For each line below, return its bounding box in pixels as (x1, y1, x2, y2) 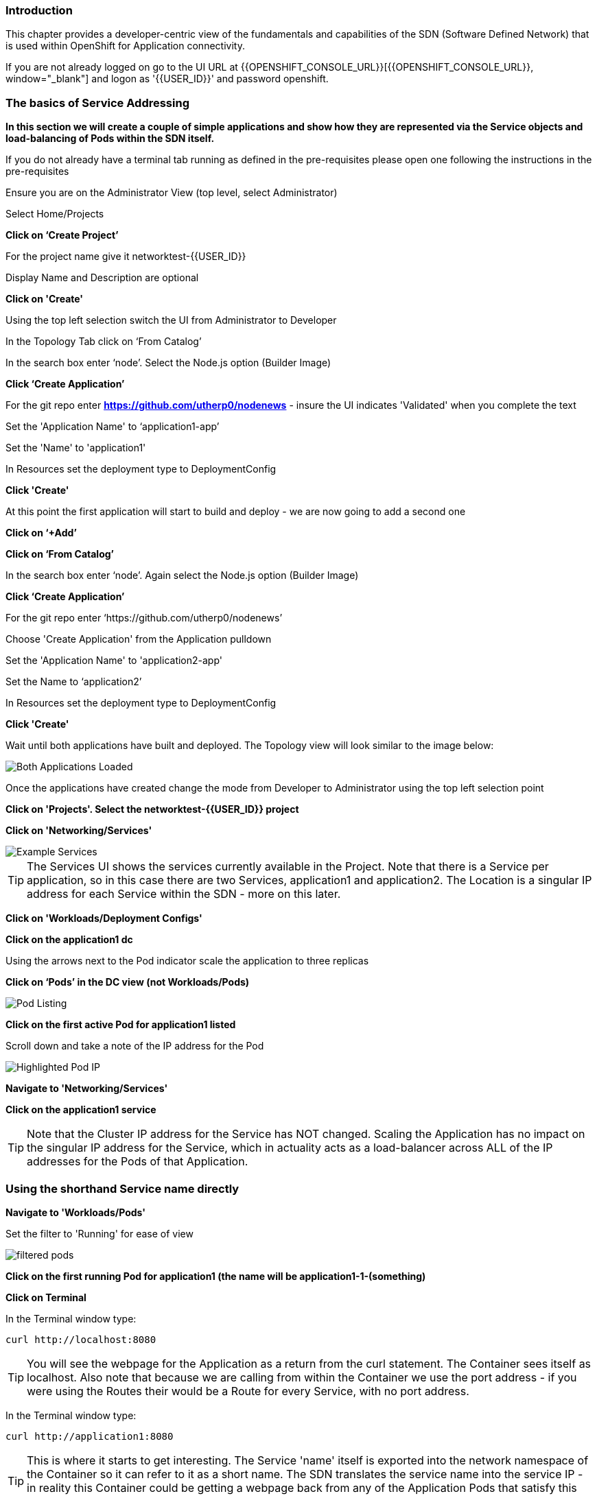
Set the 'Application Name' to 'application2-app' (5, 654, 222, 667)
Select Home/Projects (5, 208, 104, 220)
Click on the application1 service (5, 1104, 156, 1116)
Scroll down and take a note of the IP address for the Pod (5, 1040, 264, 1052)
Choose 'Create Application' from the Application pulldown (5, 633, 272, 645)
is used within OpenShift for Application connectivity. (5, 40, 245, 52)
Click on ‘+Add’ (5, 527, 77, 539)
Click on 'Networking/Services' (5, 824, 152, 837)
